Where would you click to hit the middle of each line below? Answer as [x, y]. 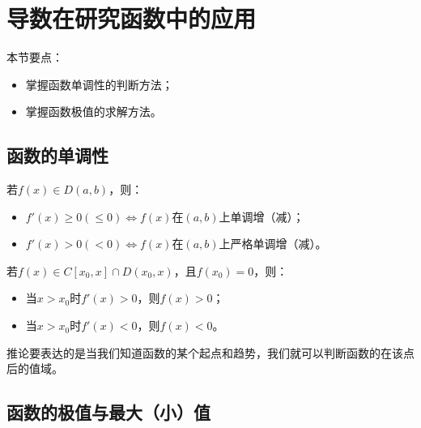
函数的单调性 [57, 155]
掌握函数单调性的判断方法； [99, 84]
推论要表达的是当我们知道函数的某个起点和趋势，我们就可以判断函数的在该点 [210, 352]
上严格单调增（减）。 [273, 244]
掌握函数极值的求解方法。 [94, 111]
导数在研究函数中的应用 [132, 18]
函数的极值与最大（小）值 [108, 412]
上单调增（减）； [262, 216]
